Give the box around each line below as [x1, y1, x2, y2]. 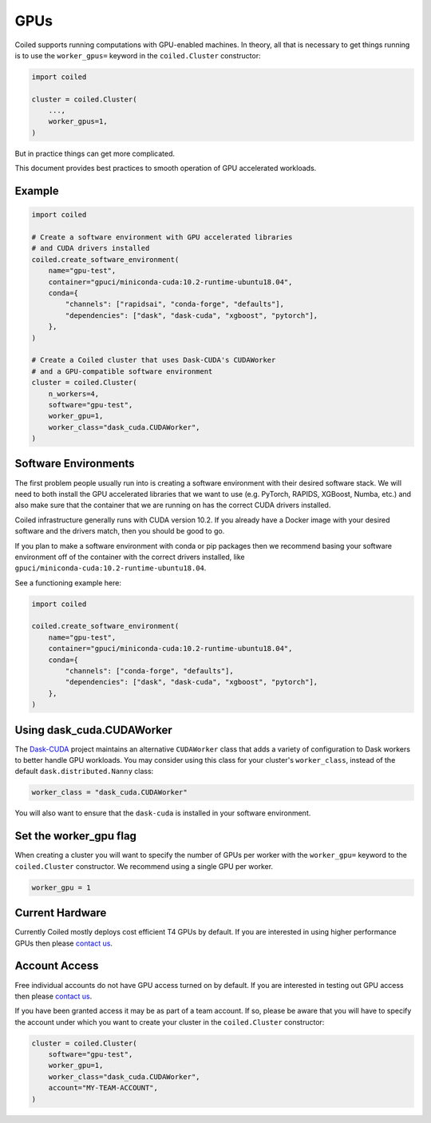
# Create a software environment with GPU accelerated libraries [31, 232, 293, 242]
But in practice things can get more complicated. [14, 149, 176, 158]
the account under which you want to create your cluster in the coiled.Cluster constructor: [14, 1017, 325, 1026]
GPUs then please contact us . [14, 938, 113, 948]
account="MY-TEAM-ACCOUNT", [48, 1083, 159, 1093]
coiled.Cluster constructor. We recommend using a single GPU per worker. [14, 861, 274, 871]
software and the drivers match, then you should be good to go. [14, 526, 225, 536]
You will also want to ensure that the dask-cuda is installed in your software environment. [14, 808, 311, 818]
